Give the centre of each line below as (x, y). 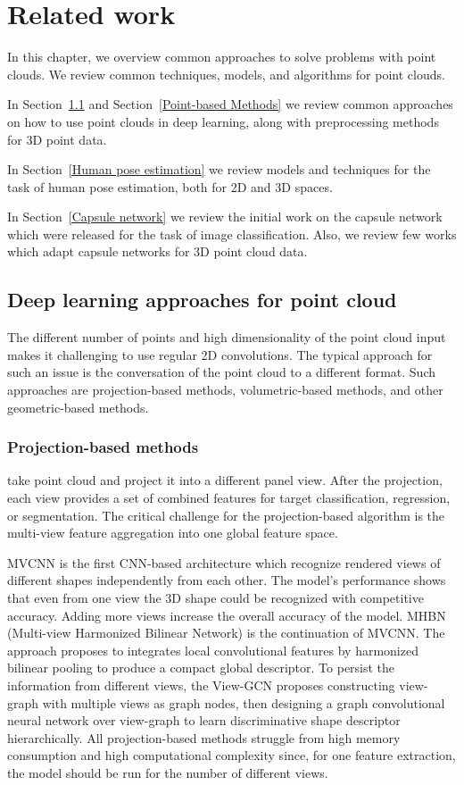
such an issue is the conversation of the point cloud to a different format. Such (221, 372)
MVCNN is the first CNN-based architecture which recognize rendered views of (224, 562)
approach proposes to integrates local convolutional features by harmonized (213, 650)
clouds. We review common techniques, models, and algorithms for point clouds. (226, 74)
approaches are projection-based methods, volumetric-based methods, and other (225, 390)
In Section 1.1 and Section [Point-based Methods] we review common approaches (230, 104)
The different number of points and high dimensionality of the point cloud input (227, 337)
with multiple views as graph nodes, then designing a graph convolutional (244, 702)
